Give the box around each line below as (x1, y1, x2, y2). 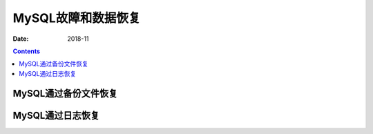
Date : (12, 35, 29, 43)
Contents (12, 47, 41, 55)
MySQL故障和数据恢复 (12, 10, 141, 26)
